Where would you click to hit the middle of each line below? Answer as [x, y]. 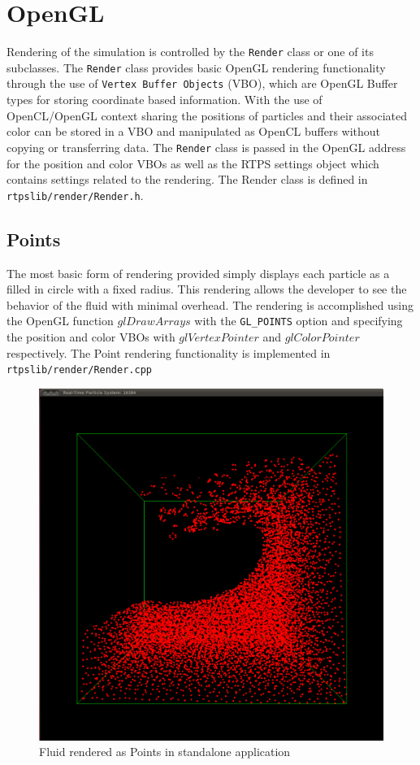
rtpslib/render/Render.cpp [79, 370]
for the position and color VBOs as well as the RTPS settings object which [193, 163]
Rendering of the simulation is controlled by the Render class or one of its [190, 52]
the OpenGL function [60, 321]
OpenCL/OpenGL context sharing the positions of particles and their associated [207, 115]
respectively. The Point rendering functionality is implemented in [169, 352]
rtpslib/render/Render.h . [75, 195]
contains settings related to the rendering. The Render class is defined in [187, 179]
